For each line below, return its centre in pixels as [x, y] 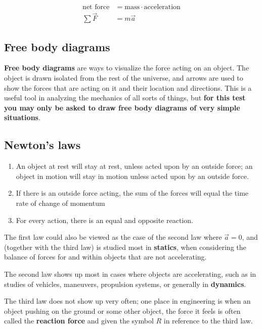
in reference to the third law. [208, 321]
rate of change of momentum [60, 203]
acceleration [162, 7]
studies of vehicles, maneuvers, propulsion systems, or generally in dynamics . [125, 284]
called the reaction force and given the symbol [79, 321]
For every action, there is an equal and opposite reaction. [104, 220]
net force [96, 7]
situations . [22, 117]
